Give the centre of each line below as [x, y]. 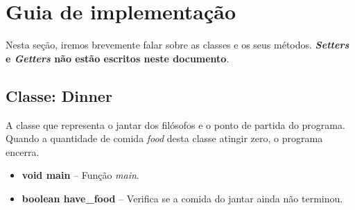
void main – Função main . [80, 175]
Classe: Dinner [59, 95]
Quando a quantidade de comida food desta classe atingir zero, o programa [164, 138]
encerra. [23, 151]
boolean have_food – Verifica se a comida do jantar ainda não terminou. [182, 198]
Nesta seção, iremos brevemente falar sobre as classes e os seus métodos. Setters [177, 45]
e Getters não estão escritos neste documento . [118, 58]
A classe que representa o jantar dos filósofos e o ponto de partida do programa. [175, 124]
